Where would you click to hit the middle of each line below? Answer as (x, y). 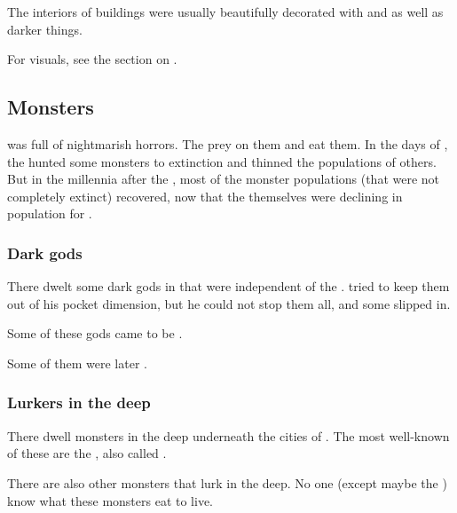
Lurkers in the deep (79, 403)
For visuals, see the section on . (92, 59)
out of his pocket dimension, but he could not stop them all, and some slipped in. (229, 303)
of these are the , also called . (87, 453)
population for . (50, 213)
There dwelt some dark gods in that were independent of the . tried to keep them (228, 286)
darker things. (45, 29)
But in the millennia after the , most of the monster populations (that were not (224, 179)
